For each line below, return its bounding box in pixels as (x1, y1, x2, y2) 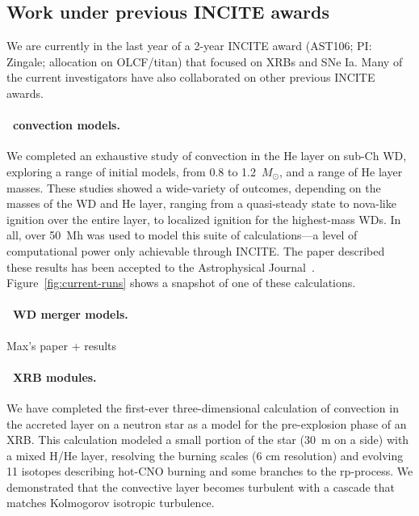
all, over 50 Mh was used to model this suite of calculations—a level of (6, 226, 358, 243)
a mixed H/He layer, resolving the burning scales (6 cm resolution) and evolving (6, 446, 404, 463)
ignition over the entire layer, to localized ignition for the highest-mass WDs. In (6, 210, 401, 227)
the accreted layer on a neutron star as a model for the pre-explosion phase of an (6, 415, 407, 432)
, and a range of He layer (279, 163, 403, 180)
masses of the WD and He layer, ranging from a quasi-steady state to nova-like (6, 195, 396, 212)
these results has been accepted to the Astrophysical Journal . (6, 258, 315, 275)
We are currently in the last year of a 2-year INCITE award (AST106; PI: (6, 37, 372, 54)
